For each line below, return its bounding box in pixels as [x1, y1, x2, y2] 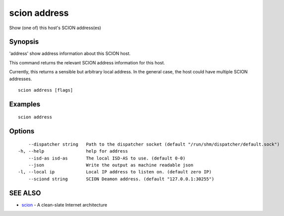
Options [9, 127, 35, 136]
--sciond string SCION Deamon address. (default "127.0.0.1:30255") [28, 176, 214, 182]
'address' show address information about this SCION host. [9, 51, 131, 56]
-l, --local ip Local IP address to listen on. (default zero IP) [18, 169, 212, 175]
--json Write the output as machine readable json [28, 162, 194, 168]
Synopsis [9, 38, 39, 46]
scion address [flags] [18, 87, 73, 93]
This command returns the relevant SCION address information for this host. [9, 59, 165, 65]
